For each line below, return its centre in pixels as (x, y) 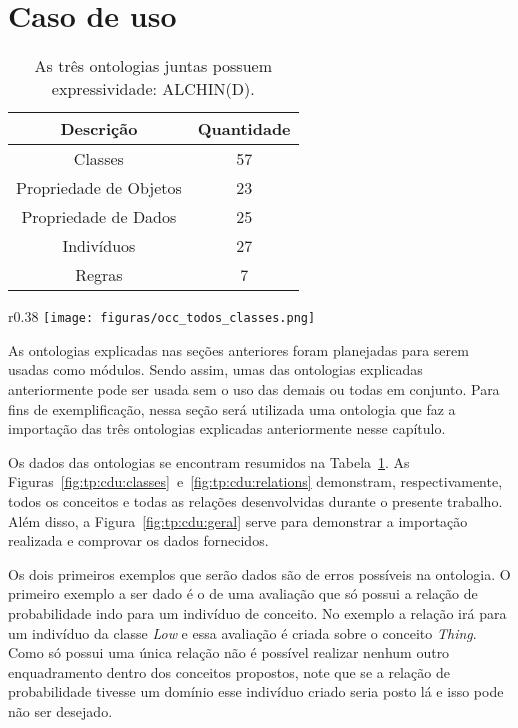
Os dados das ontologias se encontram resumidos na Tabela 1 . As (209, 461)
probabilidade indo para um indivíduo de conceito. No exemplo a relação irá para (257, 612)
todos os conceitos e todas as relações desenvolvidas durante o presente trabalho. (255, 500)
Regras (99, 275)
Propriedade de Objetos (99, 188)
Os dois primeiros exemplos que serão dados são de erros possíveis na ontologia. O (259, 573)
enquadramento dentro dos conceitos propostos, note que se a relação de (229, 671)
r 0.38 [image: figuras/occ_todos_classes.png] (162, 316)
